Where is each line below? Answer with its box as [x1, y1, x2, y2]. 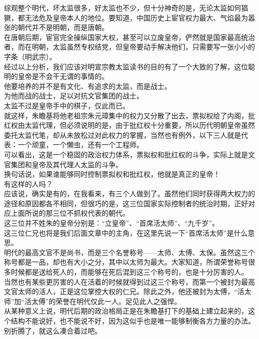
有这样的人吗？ [4, 178, 53, 189]
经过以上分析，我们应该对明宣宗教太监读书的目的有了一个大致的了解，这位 [4, 61, 248, 71]
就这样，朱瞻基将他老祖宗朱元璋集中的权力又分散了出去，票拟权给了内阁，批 [4, 110, 255, 120]
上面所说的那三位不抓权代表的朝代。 [10, 208, 129, 218]
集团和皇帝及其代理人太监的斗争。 [10, 159, 123, 169]
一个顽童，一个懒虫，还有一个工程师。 [17, 139, 143, 150]
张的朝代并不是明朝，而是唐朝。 [4, 22, 109, 32]
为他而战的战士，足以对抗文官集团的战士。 [4, 90, 143, 101]
